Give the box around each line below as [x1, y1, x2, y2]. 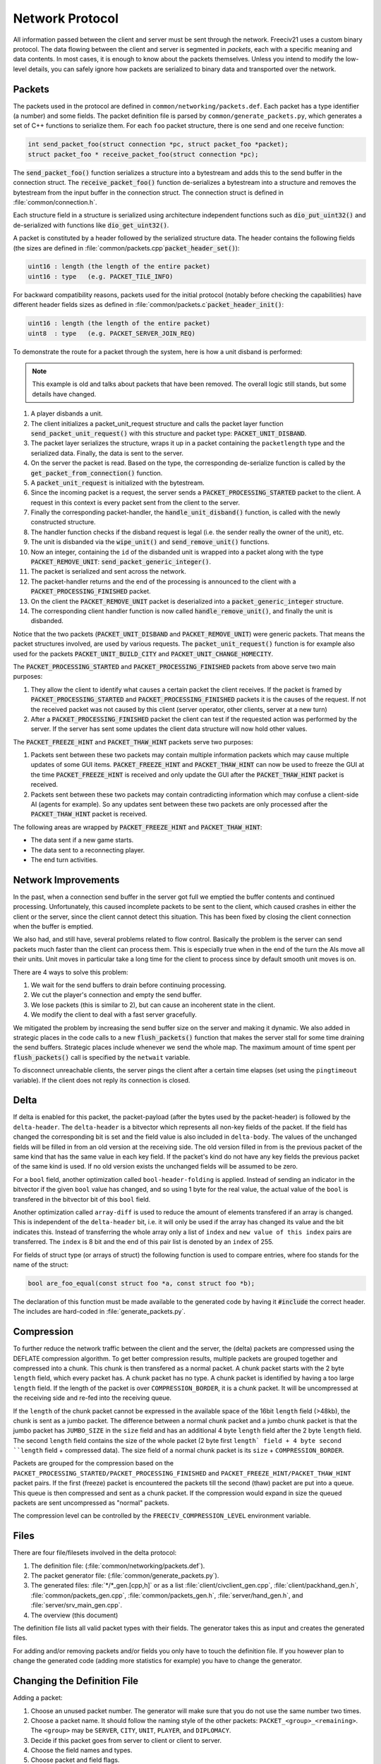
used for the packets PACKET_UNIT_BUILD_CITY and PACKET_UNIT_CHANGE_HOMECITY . [13, 649, 274, 658]
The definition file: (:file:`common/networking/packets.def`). [30, 1561, 205, 1570]
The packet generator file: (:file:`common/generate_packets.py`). [30, 1571, 219, 1580]
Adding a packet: [13, 1693, 63, 1702]
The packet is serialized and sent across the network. [30, 567, 186, 576]
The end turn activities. [30, 855, 98, 864]
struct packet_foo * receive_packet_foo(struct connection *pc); [28, 150, 259, 158]
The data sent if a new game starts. [30, 836, 134, 845]
